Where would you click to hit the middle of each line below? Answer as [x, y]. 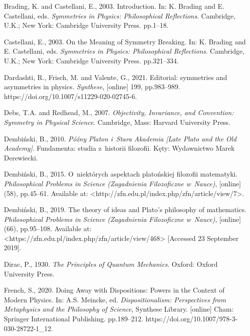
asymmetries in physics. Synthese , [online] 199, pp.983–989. [92, 87]
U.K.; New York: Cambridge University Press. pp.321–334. [91, 60]
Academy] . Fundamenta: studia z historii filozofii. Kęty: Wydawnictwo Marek [119, 148]
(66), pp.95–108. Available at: [48, 228]
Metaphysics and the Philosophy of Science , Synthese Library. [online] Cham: [119, 309]
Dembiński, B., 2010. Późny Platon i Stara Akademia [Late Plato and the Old [120, 138]
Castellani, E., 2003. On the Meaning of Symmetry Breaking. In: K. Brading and [125, 41]
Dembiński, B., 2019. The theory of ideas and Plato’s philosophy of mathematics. [125, 209]
